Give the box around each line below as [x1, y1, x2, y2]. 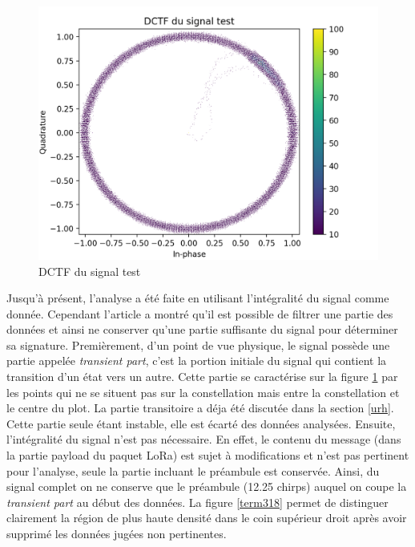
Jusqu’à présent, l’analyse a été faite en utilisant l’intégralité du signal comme [6, 290, 389, 306]
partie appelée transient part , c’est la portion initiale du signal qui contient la [6, 352, 387, 369]
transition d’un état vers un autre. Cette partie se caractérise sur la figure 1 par [6, 368, 398, 385]
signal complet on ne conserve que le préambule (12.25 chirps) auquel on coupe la [6, 478, 407, 495]
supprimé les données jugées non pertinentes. [6, 525, 227, 542]
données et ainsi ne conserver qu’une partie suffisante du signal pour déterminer [6, 321, 398, 338]
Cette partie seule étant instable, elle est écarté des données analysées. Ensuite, [6, 415, 396, 432]
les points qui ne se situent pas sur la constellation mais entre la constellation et [6, 383, 400, 400]
